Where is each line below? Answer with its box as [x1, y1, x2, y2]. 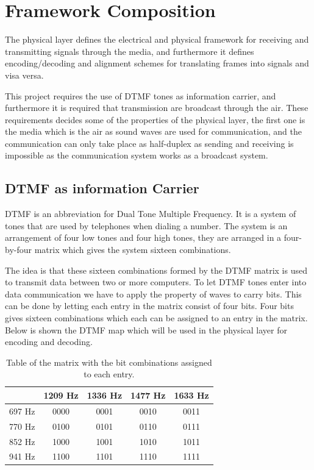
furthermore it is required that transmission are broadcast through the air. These [5, 101, 309, 114]
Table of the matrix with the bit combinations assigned [5, 355, 212, 368]
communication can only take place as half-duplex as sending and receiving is [5, 137, 294, 149]
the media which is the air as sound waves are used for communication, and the [5, 125, 302, 138]
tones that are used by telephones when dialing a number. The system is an [5, 219, 288, 232]
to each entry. [84, 368, 135, 380]
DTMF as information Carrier [5, 179, 199, 198]
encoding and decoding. [5, 335, 93, 348]
